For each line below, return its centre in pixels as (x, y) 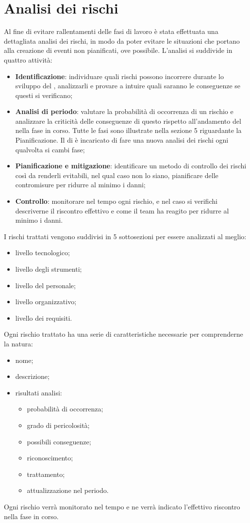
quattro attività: (28, 59)
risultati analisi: (39, 392)
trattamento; (46, 474)
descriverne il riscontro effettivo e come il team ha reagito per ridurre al (122, 210)
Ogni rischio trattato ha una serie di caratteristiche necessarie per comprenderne (124, 334)
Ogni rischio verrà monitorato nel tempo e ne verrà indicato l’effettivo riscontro (122, 506)
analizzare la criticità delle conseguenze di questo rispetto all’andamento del (128, 121)
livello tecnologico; (42, 253)
